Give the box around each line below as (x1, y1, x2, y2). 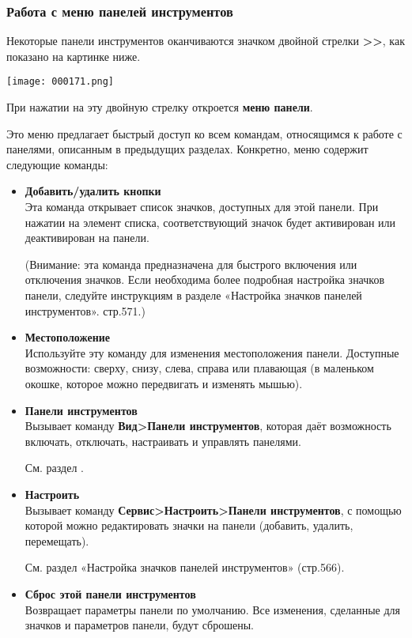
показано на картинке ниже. (6, 47, 141, 64)
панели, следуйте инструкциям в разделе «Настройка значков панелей (25, 287, 362, 303)
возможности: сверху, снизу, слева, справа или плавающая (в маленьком (25, 360, 374, 376)
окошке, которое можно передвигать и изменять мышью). (25, 375, 303, 391)
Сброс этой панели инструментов (25, 585, 196, 602)
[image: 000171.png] (6, 76, 115, 88)
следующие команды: (6, 156, 108, 172)
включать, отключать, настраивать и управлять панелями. (25, 432, 301, 449)
